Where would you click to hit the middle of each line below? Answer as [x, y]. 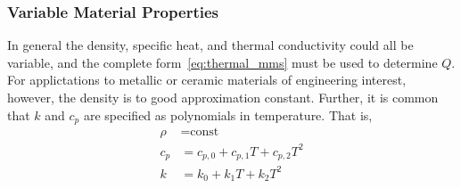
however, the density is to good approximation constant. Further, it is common [223, 97]
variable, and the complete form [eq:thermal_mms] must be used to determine [222, 62]
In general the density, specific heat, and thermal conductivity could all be [210, 45]
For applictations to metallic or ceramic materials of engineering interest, [207, 80]
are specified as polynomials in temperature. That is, [228, 114]
